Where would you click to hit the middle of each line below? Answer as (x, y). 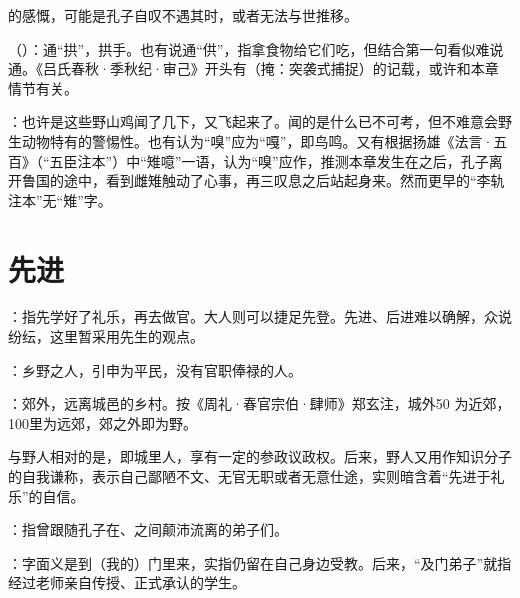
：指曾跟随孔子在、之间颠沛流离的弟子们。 (148, 529)
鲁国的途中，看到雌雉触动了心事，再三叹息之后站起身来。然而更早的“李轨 (263, 180)
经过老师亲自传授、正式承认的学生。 (127, 582)
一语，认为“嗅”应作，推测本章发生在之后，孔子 (335, 160)
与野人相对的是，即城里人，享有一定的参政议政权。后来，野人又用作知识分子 (260, 456)
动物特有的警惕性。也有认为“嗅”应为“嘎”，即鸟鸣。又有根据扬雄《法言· (257, 140)
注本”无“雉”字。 (60, 199)
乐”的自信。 (46, 495)
